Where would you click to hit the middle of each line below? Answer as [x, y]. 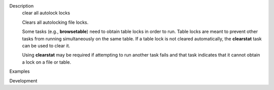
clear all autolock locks [46, 13]
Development [23, 80]
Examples [20, 71]
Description [22, 6]
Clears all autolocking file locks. [55, 22]
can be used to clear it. [46, 46]
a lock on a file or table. [46, 62]
